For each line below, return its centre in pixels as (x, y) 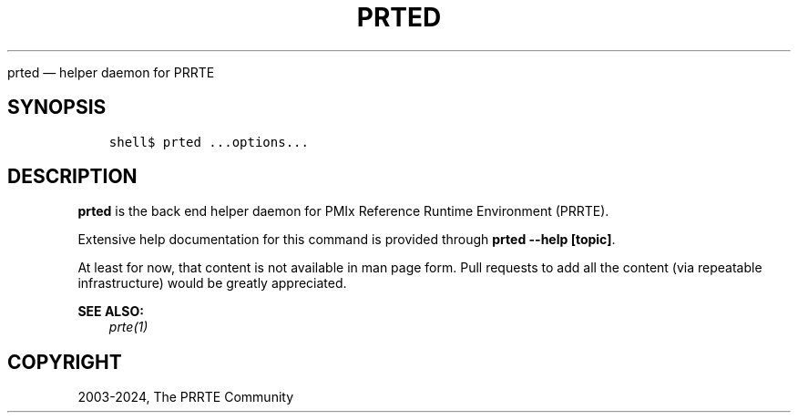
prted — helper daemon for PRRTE (111, 72)
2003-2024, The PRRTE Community (186, 397)
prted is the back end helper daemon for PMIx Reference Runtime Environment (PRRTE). (343, 211)
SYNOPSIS (57, 108)
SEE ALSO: (111, 312)
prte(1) (128, 327)
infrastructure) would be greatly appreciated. (212, 283)
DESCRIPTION (72, 177)
